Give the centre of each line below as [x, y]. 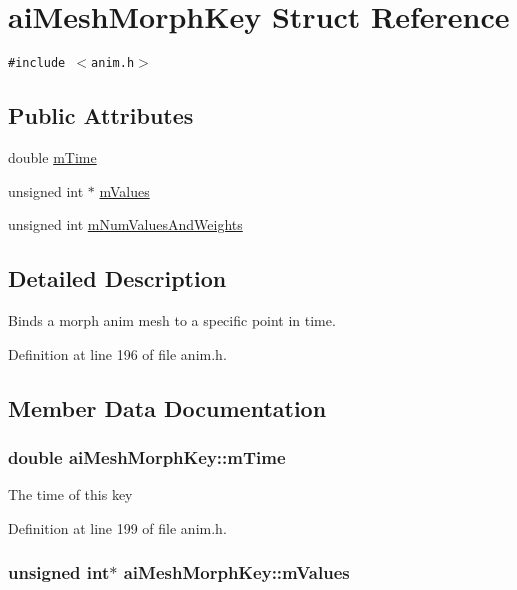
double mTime [52, 156]
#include [37, 63]
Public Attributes [101, 115]
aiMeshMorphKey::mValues [236, 572]
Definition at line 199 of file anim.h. [117, 527]
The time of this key [70, 494]
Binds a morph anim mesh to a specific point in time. [172, 319]
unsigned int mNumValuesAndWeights [125, 224]
